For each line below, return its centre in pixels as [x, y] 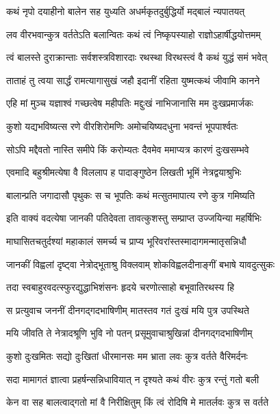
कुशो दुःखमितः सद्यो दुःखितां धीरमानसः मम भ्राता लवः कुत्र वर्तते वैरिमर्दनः [127, 355]
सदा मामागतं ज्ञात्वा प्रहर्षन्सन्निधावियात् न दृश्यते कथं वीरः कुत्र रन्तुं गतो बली [133, 379]
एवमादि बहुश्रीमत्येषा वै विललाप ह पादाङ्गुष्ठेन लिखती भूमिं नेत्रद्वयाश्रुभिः [124, 172]
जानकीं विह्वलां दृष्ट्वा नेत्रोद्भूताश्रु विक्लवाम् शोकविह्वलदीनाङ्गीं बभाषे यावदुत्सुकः [141, 264]
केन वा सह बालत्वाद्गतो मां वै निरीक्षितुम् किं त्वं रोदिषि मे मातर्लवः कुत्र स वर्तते [138, 402]
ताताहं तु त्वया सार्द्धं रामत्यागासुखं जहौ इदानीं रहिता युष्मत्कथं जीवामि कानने [133, 80]
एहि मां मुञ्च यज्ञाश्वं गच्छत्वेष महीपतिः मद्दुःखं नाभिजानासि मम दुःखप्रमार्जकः [130, 103]
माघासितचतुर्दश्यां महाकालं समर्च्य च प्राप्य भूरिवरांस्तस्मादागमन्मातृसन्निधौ [126, 241]
